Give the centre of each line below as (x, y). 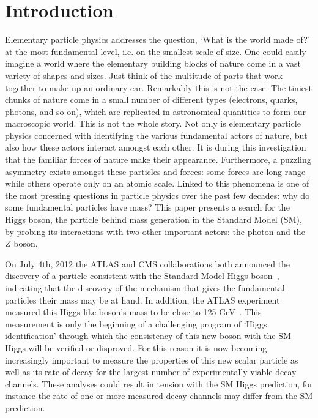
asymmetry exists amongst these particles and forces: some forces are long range (155, 171)
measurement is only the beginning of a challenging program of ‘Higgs (136, 323)
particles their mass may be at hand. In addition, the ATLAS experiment (142, 300)
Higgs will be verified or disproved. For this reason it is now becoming (136, 347)
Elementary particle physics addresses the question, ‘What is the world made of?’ (157, 39)
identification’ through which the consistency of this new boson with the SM (148, 336)
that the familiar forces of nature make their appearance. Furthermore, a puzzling (158, 159)
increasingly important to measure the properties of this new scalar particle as (152, 360)
